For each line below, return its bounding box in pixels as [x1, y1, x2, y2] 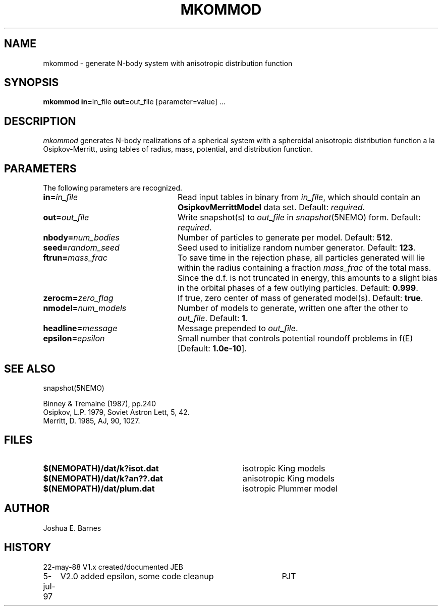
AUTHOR [4, 502, 50, 515]
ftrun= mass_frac [43, 253, 107, 263]
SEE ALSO [4, 362, 56, 375]
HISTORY [4, 541, 51, 554]
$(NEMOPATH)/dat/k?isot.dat [43, 463, 159, 473]
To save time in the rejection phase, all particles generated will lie [177, 253, 425, 263]
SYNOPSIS [4, 76, 59, 89]
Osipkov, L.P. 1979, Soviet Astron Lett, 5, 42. [43, 407, 190, 416]
